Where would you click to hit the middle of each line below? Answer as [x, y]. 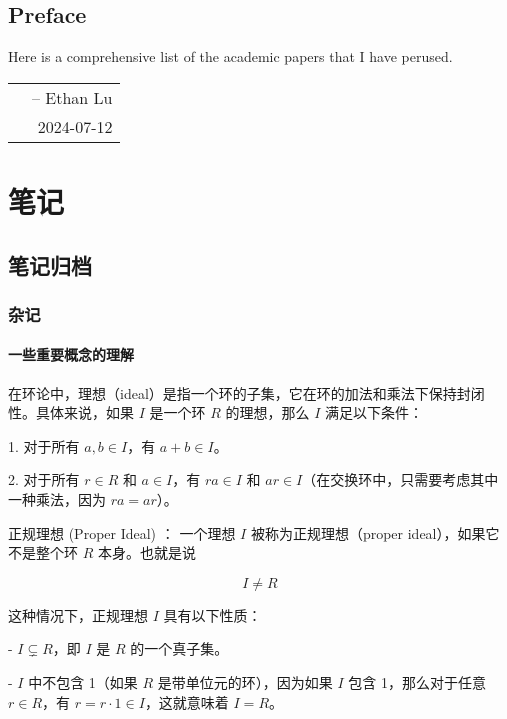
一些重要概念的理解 [71, 354]
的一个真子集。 [179, 648]
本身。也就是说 [146, 552]
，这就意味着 [186, 701]
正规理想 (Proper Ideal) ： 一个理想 [122, 532]
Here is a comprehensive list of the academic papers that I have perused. [230, 56]
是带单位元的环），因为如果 [245, 681]
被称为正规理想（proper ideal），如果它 [375, 532]
